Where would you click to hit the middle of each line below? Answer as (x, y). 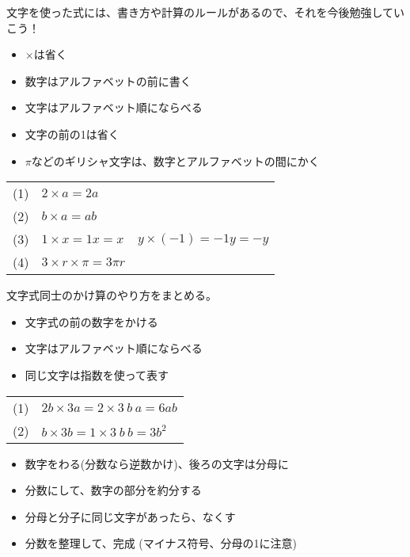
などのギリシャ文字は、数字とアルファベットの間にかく (175, 160)
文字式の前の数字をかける (91, 321)
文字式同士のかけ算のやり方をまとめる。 (112, 295)
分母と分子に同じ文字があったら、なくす (130, 516)
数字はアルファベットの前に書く (108, 80)
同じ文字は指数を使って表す (97, 374)
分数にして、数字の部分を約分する (113, 490)
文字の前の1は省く (72, 134)
